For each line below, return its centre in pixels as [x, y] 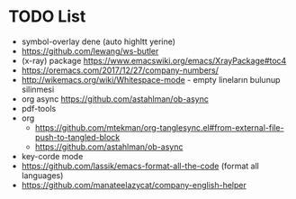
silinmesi [38, 89]
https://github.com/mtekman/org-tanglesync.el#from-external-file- [159, 127]
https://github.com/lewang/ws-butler [90, 50]
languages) [42, 175]
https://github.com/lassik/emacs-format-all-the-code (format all [140, 166]
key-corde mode [52, 156]
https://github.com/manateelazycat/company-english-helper [134, 185]
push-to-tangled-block [77, 137]
